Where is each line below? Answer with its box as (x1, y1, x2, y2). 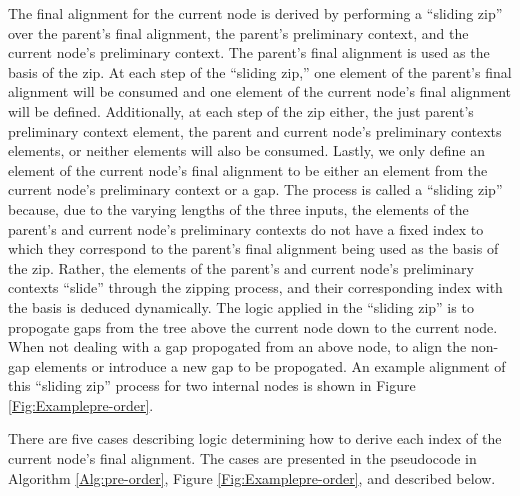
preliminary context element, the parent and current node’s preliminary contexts (8, 120, 502, 141)
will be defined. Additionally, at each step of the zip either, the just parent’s (8, 100, 474, 121)
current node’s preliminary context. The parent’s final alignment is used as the (8, 42, 490, 63)
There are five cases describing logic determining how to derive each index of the (8, 428, 502, 449)
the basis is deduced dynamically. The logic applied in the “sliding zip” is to (8, 296, 474, 317)
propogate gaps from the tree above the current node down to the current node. (8, 316, 498, 337)
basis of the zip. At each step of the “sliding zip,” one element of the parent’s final (8, 61, 512, 82)
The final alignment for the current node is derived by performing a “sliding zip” (8, 3, 503, 23)
